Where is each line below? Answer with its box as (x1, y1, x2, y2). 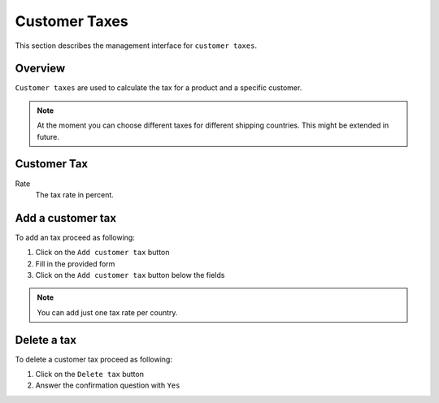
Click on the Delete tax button (35, 370, 144, 379)
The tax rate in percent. (35, 189, 114, 199)
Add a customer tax (15, 211, 117, 225)
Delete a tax (15, 333, 77, 347)
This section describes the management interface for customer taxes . (15, 41, 258, 50)
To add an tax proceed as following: (15, 232, 136, 242)
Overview (15, 62, 66, 76)
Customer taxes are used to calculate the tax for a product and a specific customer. (15, 83, 302, 93)
